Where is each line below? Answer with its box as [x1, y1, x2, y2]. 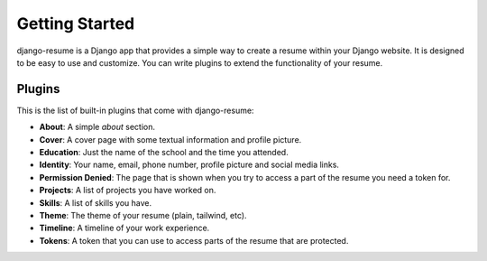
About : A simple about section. [39, 122, 156, 133]
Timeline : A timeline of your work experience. [39, 222, 210, 234]
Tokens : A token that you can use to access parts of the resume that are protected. [39, 235, 349, 246]
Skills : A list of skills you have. [39, 197, 152, 208]
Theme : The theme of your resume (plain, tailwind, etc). [39, 210, 247, 220]
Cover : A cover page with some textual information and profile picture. [39, 134, 302, 144]
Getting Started [16, 14, 135, 33]
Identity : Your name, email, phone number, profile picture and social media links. [39, 159, 340, 171]
